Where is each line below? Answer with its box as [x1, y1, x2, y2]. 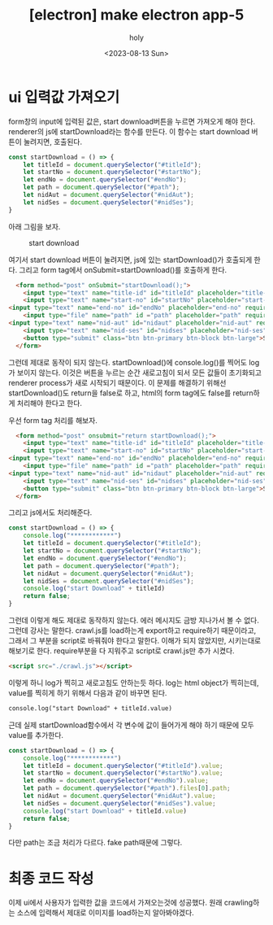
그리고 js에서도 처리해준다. [8, 508, 93, 517]
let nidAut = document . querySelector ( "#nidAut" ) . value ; [23, 792, 217, 801]
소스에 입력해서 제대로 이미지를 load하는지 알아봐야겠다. [16, 908, 195, 918]
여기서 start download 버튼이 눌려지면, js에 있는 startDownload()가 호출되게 [8, 255, 253, 264]
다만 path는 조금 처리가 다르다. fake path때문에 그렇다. [8, 838, 183, 848]
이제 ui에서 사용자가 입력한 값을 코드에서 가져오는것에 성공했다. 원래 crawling [8, 897, 253, 908]
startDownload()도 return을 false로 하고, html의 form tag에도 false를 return [8, 388, 253, 398]
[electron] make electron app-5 [28, 6, 245, 24]
